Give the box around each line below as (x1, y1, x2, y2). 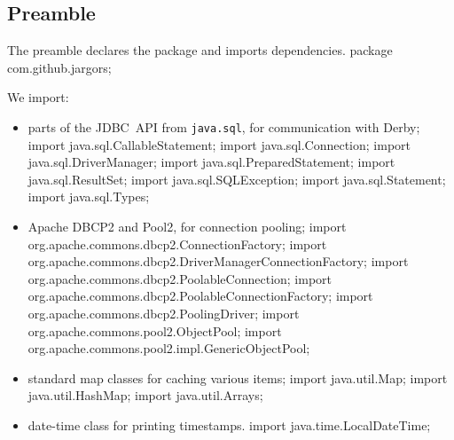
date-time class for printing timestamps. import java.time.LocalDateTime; (27, 415, 431, 434)
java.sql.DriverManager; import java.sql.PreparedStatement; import (27, 153, 395, 171)
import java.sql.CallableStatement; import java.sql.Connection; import (27, 135, 411, 153)
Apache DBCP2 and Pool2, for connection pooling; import (27, 217, 347, 236)
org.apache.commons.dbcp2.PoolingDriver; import (27, 303, 300, 322)
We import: (7, 88, 69, 106)
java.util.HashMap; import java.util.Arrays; (27, 386, 263, 405)
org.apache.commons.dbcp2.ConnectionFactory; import (27, 234, 327, 253)
